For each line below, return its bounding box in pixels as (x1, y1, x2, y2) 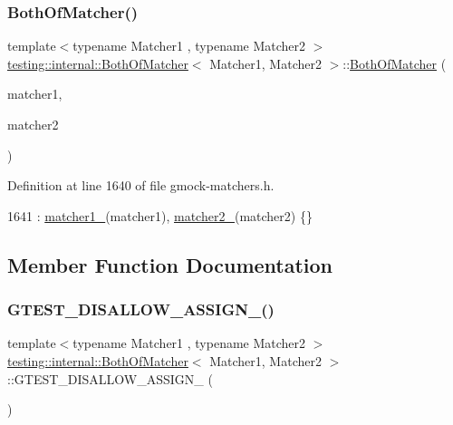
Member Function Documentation (7, 250, 333, 278)
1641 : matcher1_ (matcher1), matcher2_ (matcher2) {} (7, 206, 313, 225)
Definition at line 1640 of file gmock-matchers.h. (7, 176, 275, 195)
